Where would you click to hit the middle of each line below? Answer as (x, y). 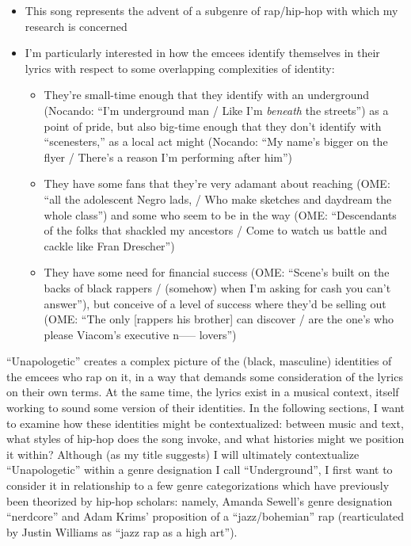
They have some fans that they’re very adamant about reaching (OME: (217, 183)
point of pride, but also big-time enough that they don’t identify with (213, 126)
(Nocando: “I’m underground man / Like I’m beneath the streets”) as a (216, 110)
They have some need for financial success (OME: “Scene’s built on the (217, 272)
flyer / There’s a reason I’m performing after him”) (168, 157)
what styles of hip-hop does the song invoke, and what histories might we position (205, 439)
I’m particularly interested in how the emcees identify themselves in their (202, 53)
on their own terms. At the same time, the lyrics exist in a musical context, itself (203, 392)
